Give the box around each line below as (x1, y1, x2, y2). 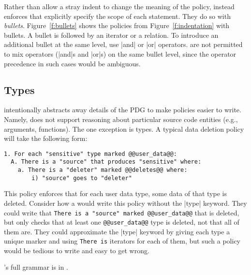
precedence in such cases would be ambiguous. (4, 58, 141, 68)
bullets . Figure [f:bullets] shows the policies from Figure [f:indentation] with (4, 20, 230, 31)
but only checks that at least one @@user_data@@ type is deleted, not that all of (4, 217, 239, 227)
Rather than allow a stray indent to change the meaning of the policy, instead (4, 1, 235, 11)
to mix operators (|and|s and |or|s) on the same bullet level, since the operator (4, 48, 236, 59)
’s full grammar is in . (4, 261, 68, 272)
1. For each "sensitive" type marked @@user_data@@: (4, 150, 177, 157)
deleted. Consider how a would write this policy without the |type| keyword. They (4, 198, 247, 208)
